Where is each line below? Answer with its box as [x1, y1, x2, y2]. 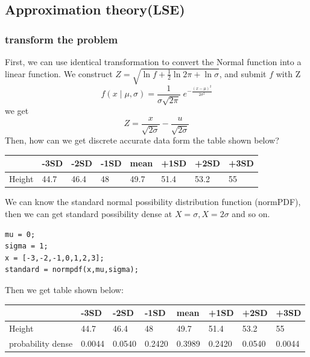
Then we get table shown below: [5, 283, 124, 295]
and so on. [232, 207, 270, 220]
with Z [276, 67, 301, 80]
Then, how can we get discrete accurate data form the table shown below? [5, 134, 279, 147]
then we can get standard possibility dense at [5, 207, 172, 220]
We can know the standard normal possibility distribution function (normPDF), [5, 195, 301, 208]
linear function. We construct [5, 67, 113, 80]
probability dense [9, 336, 73, 349]
